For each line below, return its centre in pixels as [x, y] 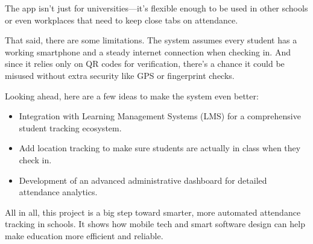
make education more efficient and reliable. [84, 235]
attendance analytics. [58, 192]
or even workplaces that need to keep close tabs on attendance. [122, 20]
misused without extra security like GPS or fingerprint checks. [120, 75]
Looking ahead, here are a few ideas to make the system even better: [132, 95]
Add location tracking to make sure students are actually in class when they [160, 148]
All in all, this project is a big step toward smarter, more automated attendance [153, 212]
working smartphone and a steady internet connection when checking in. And [148, 52]
